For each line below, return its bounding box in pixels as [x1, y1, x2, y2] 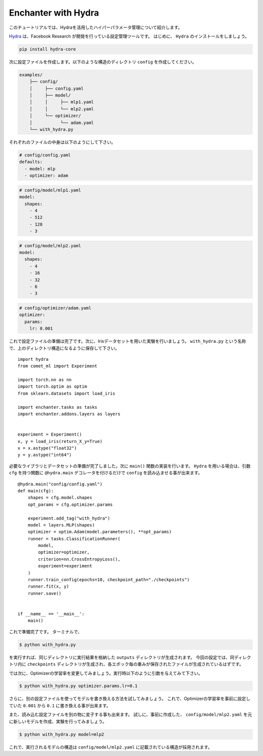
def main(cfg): [18, 488, 54, 493]
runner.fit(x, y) [27, 584, 69, 589]
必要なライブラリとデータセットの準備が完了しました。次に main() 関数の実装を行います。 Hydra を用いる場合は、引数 [9, 463, 251, 469]
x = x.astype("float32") [18, 445, 77, 451]
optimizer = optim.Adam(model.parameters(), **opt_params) [27, 529, 172, 535]
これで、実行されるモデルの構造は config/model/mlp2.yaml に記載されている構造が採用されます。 [9, 744, 212, 750]
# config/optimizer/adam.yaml [19, 305, 92, 311]
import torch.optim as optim [18, 384, 87, 389]
